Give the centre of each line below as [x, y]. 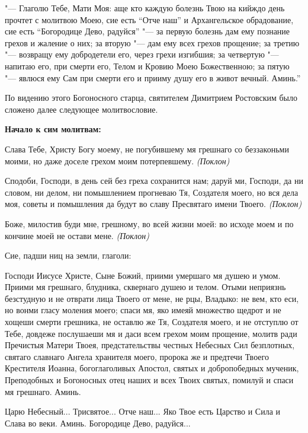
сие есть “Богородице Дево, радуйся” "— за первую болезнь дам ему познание [147, 31]
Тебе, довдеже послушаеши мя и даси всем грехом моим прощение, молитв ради [151, 333]
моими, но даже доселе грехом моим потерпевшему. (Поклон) [117, 160]
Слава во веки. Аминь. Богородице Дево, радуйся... [98, 423]
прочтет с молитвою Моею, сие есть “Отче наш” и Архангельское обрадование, [149, 19]
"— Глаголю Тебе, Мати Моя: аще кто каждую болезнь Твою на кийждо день [145, 8]
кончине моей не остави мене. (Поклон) [77, 235]
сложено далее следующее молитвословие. [81, 109]
